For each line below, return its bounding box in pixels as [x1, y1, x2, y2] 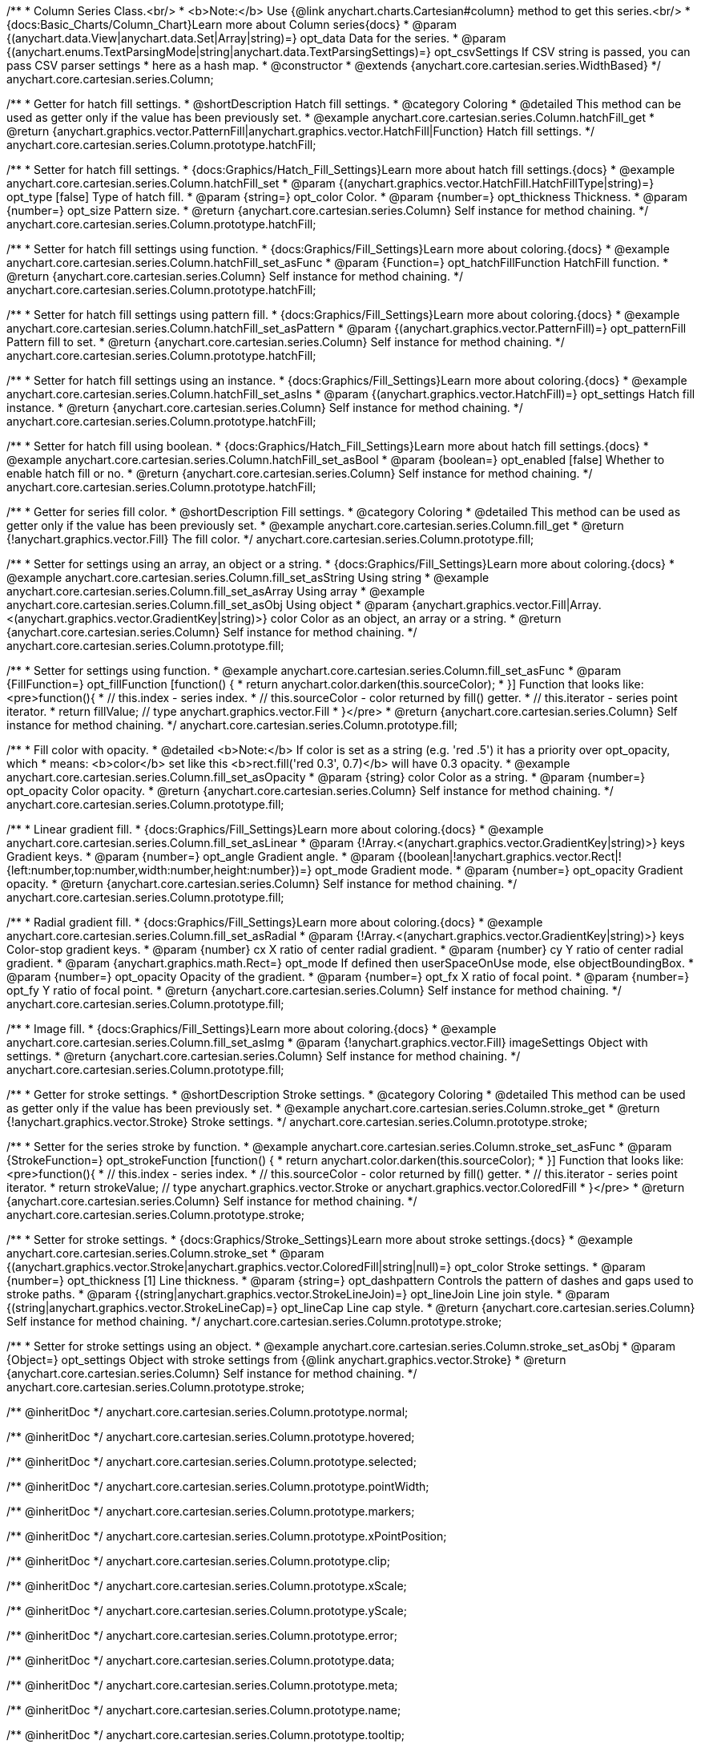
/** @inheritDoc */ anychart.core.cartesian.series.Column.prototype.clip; [6, 1554, 390, 1568]
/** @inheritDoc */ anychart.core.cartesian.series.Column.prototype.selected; [6, 1455, 417, 1468]
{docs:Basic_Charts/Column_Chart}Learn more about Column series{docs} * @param [6, 18, 457, 31]
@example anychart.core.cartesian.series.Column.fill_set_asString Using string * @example [6, 571, 489, 584]
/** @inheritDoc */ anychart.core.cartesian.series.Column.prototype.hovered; [6, 1430, 415, 1443]
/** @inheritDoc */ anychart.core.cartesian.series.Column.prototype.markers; [6, 1504, 415, 1518]
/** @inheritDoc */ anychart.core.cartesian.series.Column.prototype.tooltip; [6, 1728, 405, 1742]
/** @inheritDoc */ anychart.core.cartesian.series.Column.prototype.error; [6, 1629, 397, 1642]
